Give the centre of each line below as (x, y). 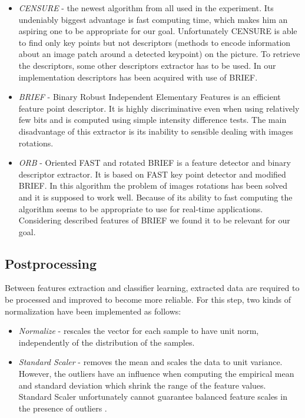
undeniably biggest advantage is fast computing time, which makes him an (153, 19)
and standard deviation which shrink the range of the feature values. (142, 385)
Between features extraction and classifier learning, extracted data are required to (152, 288)
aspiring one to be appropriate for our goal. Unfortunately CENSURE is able (158, 31)
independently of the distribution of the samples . (107, 342)
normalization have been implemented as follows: (93, 311)
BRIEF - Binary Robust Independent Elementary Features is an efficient (150, 97)
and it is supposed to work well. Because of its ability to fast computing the (155, 197)
